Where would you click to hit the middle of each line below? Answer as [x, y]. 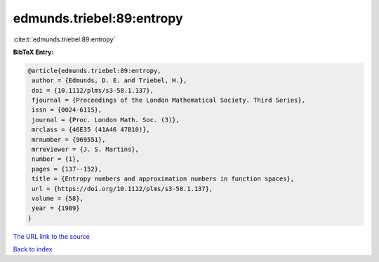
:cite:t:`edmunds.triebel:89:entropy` [64, 39]
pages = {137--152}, [67, 169]
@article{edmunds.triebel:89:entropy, [94, 71]
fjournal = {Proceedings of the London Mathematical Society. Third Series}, [168, 100]
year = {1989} [56, 208]
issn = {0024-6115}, [67, 110]
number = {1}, [56, 159]
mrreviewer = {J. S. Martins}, [86, 150]
